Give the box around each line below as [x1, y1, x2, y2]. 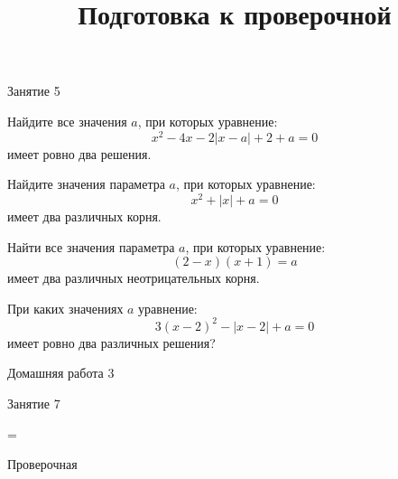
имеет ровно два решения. [7, 144, 152, 163]
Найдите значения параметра [7, 174, 165, 193]
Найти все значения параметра [7, 237, 175, 256]
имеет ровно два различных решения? [7, 333, 216, 352]
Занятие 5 [7, 81, 60, 100]
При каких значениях [7, 298, 124, 317]
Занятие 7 [7, 393, 60, 412]
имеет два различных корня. [7, 206, 162, 225]
